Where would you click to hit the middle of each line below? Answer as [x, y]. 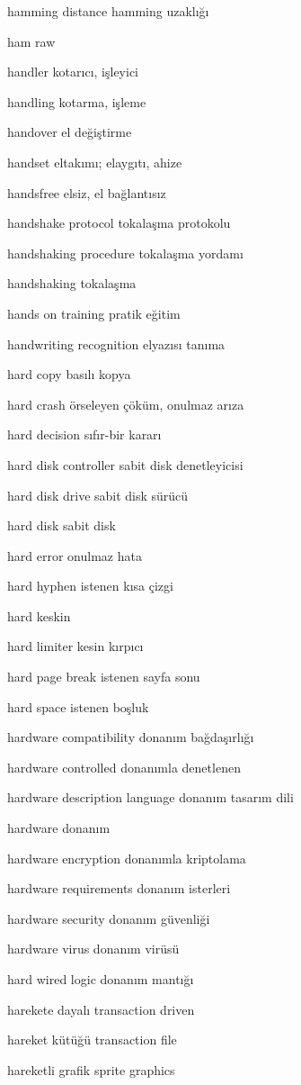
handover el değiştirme [70, 132]
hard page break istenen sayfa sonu [104, 677]
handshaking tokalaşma [72, 283]
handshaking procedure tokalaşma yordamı [125, 253]
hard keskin [39, 615]
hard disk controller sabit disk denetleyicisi [125, 464]
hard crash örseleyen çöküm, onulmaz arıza [126, 404]
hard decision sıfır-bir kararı [84, 434]
